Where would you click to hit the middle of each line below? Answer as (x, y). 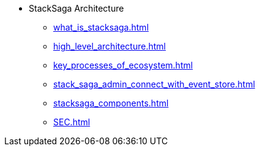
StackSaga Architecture (76, 8)
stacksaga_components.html (111, 103)
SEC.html (72, 122)
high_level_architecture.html (110, 46)
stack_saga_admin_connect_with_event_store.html (154, 84)
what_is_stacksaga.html (101, 27)
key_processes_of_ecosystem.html (123, 65)
